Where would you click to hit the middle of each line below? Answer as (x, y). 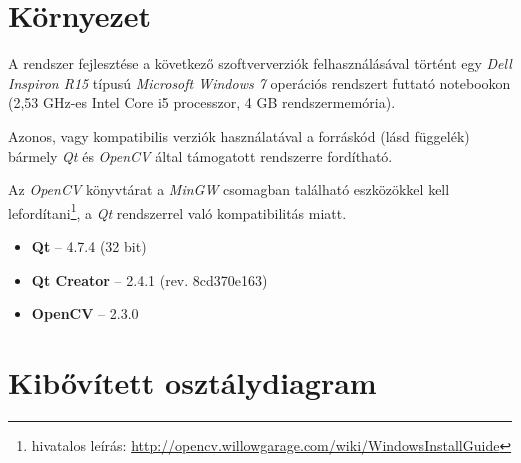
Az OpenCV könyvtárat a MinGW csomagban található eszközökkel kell (229, 189)
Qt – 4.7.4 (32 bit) (89, 245)
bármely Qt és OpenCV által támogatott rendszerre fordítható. (200, 155)
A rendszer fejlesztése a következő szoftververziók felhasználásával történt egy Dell (260, 63)
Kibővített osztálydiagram (192, 381)
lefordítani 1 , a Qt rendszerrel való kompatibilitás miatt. (177, 211)
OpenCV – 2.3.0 (85, 313)
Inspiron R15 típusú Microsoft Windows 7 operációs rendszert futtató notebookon (259, 82)
